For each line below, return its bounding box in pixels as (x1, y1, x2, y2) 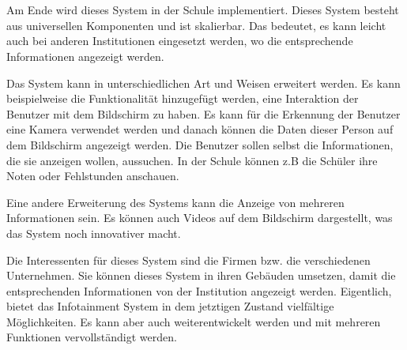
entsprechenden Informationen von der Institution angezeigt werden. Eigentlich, (6, 282, 392, 299)
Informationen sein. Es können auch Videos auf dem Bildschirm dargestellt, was (6, 209, 393, 226)
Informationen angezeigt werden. (6, 47, 164, 64)
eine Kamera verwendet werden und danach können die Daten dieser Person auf (6, 121, 394, 137)
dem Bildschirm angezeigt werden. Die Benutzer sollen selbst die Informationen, (6, 136, 394, 152)
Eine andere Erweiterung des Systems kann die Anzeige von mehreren (6, 194, 345, 210)
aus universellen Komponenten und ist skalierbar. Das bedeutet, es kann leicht (6, 17, 386, 33)
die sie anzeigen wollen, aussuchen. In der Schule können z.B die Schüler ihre (6, 152, 378, 168)
